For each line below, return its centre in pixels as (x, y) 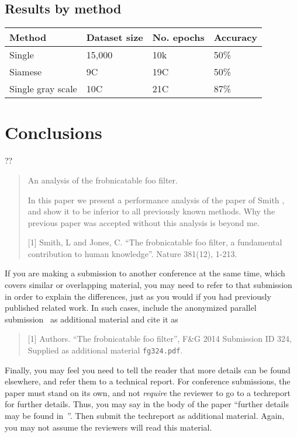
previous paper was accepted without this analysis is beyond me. (144, 222)
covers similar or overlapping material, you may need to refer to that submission (148, 285)
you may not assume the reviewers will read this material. (108, 427)
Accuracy (236, 37)
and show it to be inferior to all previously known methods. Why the (151, 211)
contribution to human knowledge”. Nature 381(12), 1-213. (132, 253)
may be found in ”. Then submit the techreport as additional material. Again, (145, 416)
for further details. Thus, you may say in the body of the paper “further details (147, 404)
